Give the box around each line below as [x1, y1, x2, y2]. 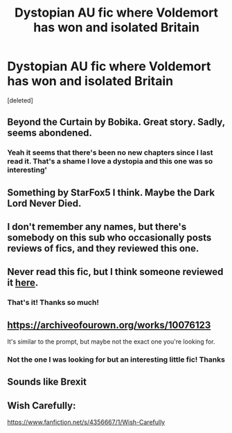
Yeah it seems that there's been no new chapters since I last [7, 148, 213, 157]
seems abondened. [7, 127, 92, 139]
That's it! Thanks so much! [7, 298, 99, 308]
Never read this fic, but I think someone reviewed [7, 266, 224, 278]
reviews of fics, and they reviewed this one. [7, 242, 199, 254]
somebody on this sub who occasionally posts [7, 232, 212, 244]
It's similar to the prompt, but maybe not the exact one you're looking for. [7, 337, 216, 346]
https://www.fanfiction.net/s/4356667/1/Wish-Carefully [7, 418, 166, 427]
